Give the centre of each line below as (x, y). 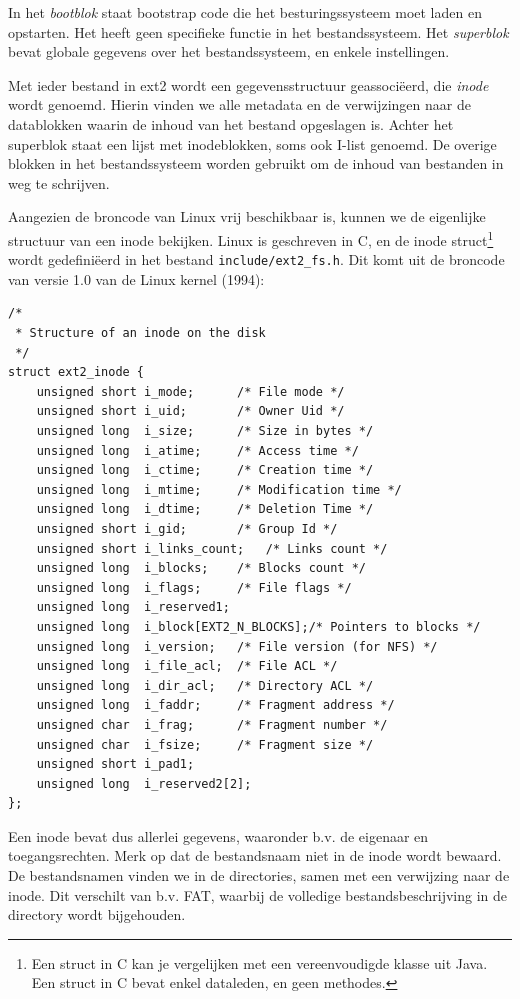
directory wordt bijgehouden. (97, 914)
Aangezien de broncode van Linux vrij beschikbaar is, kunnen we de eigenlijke (247, 216)
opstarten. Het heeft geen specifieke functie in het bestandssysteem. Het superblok (258, 31)
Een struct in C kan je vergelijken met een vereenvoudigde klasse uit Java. (259, 962)
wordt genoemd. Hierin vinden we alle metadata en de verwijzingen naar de (239, 104)
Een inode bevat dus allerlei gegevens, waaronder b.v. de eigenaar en (218, 835)
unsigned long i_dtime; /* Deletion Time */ (205, 509)
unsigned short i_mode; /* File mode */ (190, 391)
